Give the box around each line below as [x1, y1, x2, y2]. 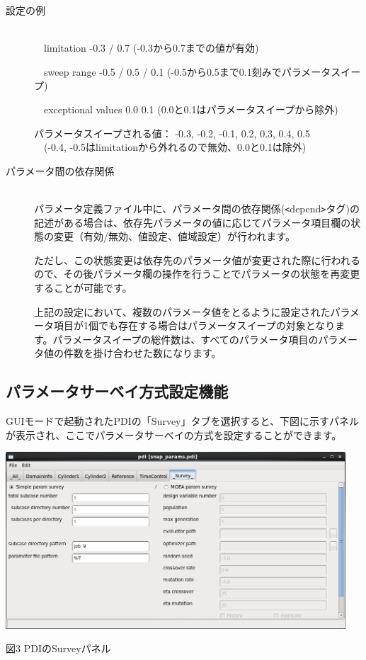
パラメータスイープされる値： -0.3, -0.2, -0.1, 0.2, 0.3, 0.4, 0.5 [34, 125, 310, 140]
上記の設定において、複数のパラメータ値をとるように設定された [34, 304, 331, 319]
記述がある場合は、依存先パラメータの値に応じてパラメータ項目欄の [34, 215, 351, 229]
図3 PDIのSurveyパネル [6, 641, 111, 656]
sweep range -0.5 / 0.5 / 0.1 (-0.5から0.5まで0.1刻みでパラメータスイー [43, 64, 361, 79]
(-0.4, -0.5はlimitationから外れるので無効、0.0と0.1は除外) [43, 140, 307, 154]
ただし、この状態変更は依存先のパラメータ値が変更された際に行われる [34, 252, 360, 267]
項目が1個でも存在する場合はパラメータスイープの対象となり [53, 318, 336, 333]
